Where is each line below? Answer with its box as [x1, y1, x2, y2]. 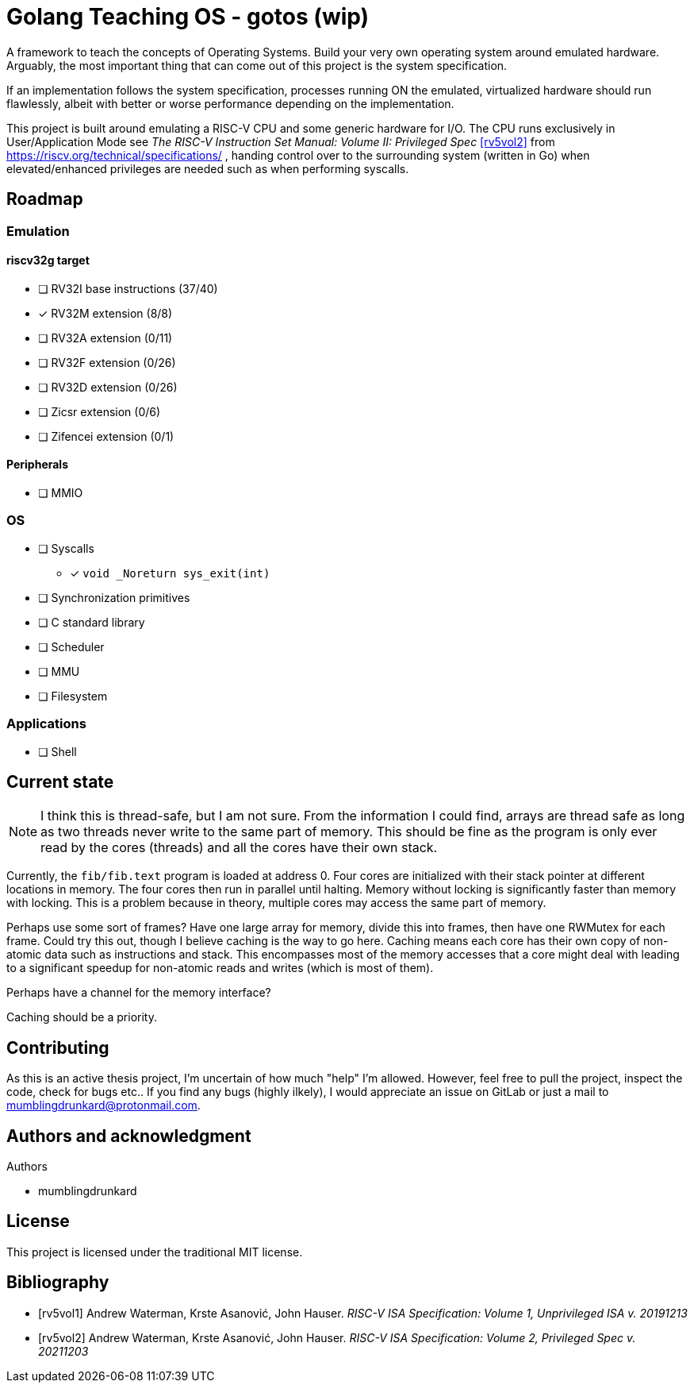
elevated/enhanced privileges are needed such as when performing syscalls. [6, 161, 409, 176]
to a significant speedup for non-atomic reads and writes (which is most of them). [6, 961, 434, 975]
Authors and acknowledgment [6, 1125, 251, 1146]
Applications [6, 716, 86, 732]
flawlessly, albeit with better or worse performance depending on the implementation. [6, 96, 454, 110]
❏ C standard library [38, 615, 145, 629]
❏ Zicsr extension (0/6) [38, 404, 161, 419]
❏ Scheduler [38, 639, 105, 654]
